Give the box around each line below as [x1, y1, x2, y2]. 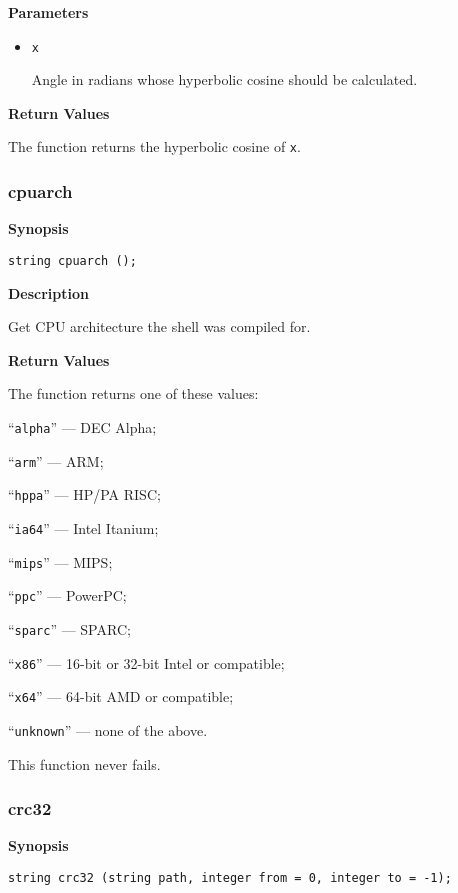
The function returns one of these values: [8, 383, 259, 404]
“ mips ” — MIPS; [8, 551, 113, 572]
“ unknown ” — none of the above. [8, 719, 208, 740]
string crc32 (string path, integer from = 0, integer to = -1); [8, 870, 452, 885]
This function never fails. [8, 753, 161, 774]
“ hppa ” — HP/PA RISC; [8, 484, 161, 505]
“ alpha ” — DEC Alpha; [8, 416, 157, 437]
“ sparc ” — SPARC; [8, 618, 131, 639]
